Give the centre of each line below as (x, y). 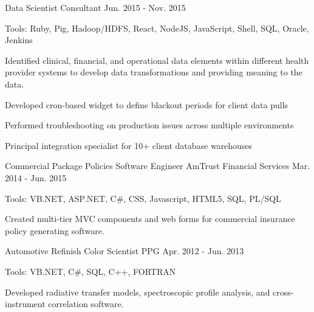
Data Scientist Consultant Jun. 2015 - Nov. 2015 (95, 7)
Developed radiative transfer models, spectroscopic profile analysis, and (138, 292)
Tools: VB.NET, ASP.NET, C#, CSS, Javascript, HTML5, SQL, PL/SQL (143, 198)
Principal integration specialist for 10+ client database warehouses (129, 145)
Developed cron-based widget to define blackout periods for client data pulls (147, 104)
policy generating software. (55, 230)
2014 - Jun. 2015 (36, 177)
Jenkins (19, 40)
